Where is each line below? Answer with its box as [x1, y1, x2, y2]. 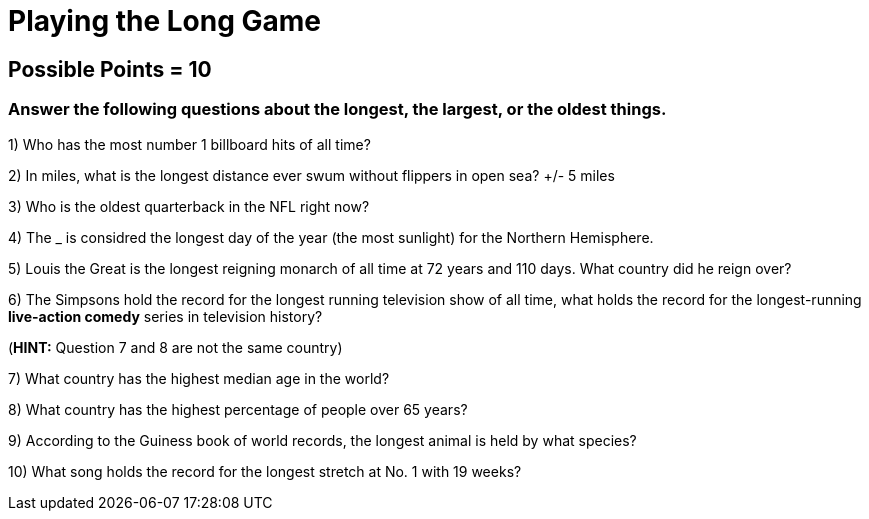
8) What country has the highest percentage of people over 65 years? [8, 400, 468, 418]
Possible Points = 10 [8, 56, 212, 82]
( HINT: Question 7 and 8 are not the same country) [8, 338, 343, 356]
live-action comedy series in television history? [8, 307, 323, 325]
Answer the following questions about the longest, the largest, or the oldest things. [8, 99, 667, 120]
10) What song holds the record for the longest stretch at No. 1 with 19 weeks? [8, 462, 522, 480]
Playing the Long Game [8, 4, 322, 38]
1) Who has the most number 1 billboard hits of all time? [8, 135, 371, 153]
